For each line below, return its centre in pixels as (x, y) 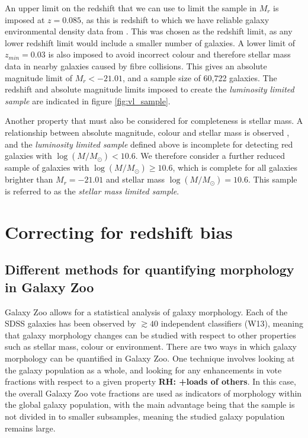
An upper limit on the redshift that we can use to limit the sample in (131, 8)
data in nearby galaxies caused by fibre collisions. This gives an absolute (136, 65)
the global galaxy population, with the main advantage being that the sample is (150, 405)
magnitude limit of (38, 77)
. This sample (272, 179)
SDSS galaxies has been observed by (70, 323)
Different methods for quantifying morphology (150, 269)
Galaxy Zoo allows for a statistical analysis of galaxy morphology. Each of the (146, 311)
